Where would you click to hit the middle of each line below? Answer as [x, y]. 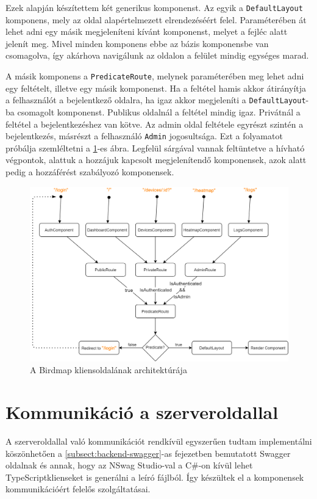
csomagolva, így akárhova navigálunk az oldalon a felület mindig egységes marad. [157, 55]
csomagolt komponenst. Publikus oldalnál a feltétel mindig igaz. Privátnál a [159, 111]
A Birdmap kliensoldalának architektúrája [109, 370]
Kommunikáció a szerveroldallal [142, 412]
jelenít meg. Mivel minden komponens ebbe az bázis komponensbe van [137, 43]
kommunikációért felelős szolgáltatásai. [78, 489]
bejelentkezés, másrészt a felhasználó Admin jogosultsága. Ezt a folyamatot [144, 136]
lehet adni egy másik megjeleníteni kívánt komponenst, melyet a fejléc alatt [147, 31]
